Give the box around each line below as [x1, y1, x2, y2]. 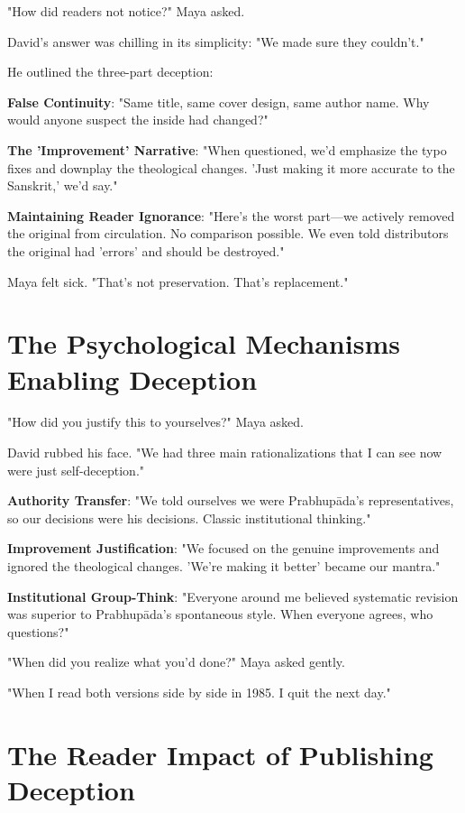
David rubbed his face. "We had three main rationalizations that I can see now [7, 443, 442, 462]
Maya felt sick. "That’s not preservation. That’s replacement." [7, 272, 349, 291]
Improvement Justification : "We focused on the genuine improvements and [7, 539, 440, 558]
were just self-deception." [7, 460, 145, 479]
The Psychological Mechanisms [7, 325, 400, 362]
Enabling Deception [7, 360, 258, 397]
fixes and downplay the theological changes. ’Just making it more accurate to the [7, 158, 455, 177]
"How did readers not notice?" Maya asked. [7, 2, 245, 20]
